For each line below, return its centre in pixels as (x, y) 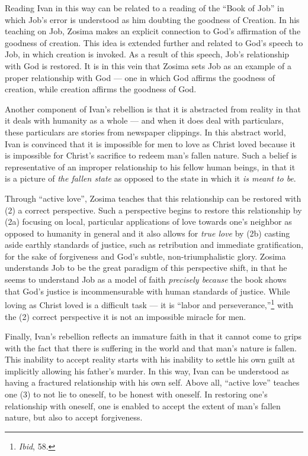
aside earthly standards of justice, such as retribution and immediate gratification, (154, 245)
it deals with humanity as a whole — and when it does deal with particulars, (144, 120)
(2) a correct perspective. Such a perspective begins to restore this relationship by (153, 210)
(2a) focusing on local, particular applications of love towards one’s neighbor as (148, 221)
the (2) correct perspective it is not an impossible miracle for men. (126, 316)
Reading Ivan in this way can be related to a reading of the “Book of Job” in (145, 8)
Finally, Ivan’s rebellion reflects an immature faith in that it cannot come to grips (153, 336)
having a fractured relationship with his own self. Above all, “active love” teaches (152, 382)
